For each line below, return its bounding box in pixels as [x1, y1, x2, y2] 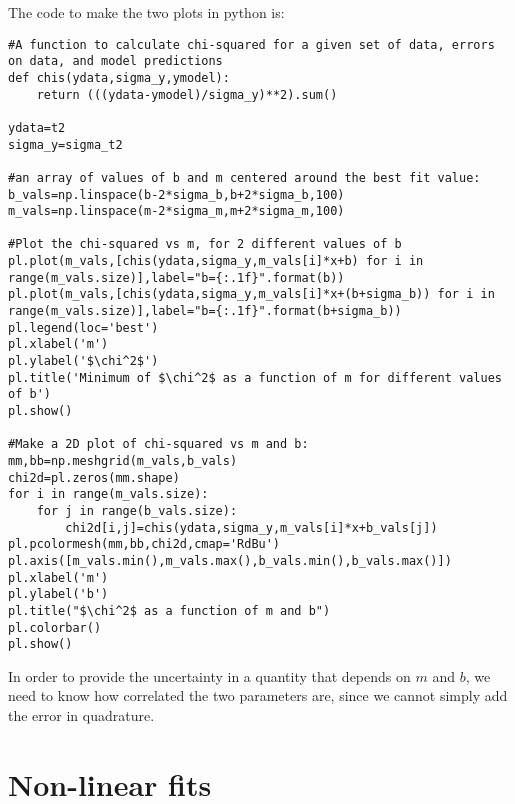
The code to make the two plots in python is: [8, 2, 285, 22]
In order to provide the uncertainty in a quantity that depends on [8, 665, 411, 686]
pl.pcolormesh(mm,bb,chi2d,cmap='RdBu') [8, 537, 281, 552]
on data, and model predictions [8, 54, 223, 69]
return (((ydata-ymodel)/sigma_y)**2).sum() [36, 87, 338, 102]
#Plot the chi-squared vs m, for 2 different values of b [8, 237, 402, 252]
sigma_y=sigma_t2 [8, 137, 123, 152]
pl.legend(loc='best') [8, 320, 159, 335]
